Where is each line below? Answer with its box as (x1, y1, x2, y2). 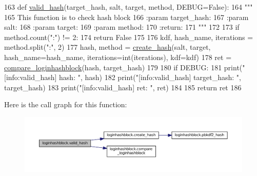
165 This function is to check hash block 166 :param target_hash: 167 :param (4, 11, 249, 22)
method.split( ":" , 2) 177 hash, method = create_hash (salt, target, (4, 42, 211, 52)
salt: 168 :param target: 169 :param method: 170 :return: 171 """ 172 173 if (4, 22, 240, 32)
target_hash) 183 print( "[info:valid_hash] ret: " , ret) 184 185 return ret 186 (4, 82, 242, 92)
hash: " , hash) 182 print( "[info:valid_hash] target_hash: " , (59, 72, 241, 83)
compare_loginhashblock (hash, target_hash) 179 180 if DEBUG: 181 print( (4, 62, 243, 72)
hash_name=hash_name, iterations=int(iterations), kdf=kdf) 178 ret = (4, 51, 232, 62)
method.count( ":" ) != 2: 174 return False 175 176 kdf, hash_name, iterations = (4, 31, 253, 42)
